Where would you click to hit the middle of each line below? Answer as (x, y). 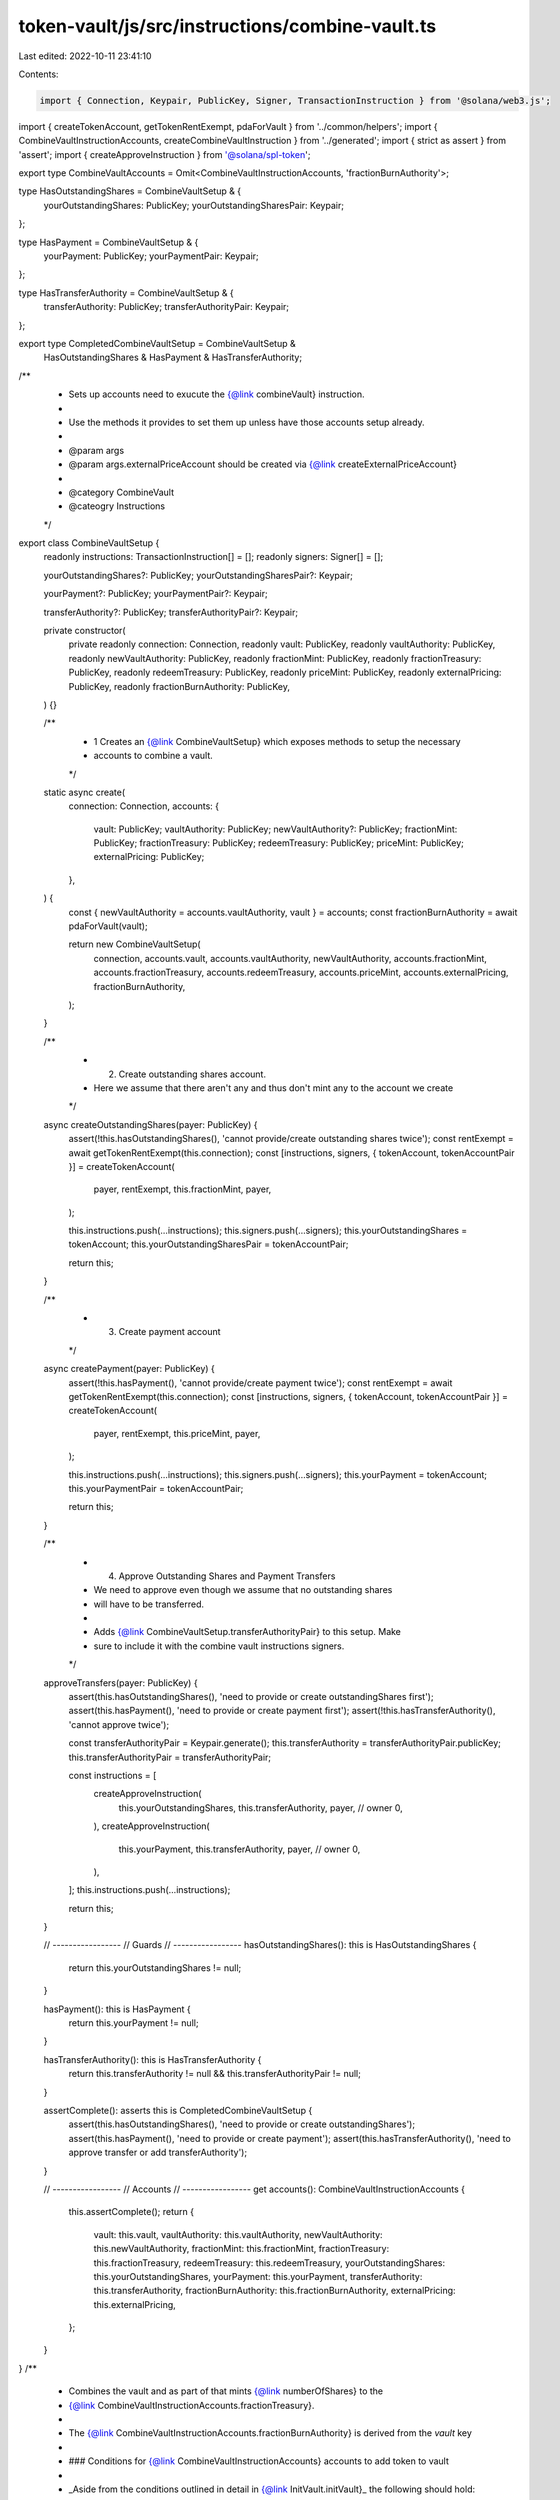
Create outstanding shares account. (192, 1074)
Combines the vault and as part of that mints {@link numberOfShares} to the (226, 2391)
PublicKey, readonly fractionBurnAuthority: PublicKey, (179, 686)
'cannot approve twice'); (119, 1724)
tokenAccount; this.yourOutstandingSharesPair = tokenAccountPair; (208, 1244)
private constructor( (84, 631)
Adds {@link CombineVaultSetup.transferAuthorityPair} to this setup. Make (247, 1632)
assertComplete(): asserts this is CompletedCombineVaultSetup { (178, 2110)
